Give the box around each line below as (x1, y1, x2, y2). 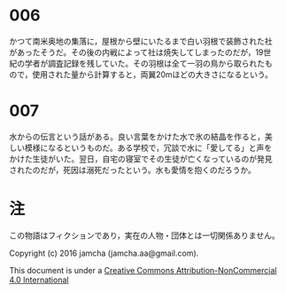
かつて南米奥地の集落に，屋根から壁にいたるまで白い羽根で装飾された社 (9, 36, 273, 46)
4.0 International (9, 274, 69, 285)
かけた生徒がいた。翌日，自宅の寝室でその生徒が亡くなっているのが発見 (9, 153, 273, 164)
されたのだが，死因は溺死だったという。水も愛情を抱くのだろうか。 (9, 164, 257, 175)
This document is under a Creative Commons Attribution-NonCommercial (9, 265, 277, 275)
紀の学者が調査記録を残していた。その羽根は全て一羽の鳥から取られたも (9, 58, 273, 68)
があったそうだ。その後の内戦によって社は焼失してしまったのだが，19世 (9, 46, 272, 58)
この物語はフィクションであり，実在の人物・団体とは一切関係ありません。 (9, 230, 281, 241)
